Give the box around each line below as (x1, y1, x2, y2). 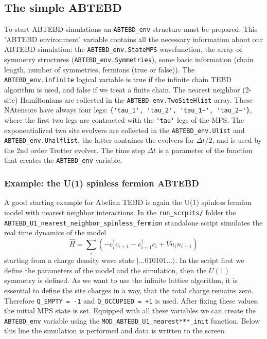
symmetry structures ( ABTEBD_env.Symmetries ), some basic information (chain (4, 54, 254, 65)
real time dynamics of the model (4, 227, 106, 238)
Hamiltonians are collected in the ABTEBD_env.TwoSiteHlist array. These (20, 94, 253, 105)
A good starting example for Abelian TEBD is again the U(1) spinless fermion (4, 197, 252, 208)
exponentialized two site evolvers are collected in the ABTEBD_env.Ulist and (4, 124, 245, 135)
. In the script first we (175, 255, 244, 266)
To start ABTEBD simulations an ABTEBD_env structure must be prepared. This (4, 24, 258, 34)
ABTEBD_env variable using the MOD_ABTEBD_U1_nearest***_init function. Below (4, 315, 260, 326)
